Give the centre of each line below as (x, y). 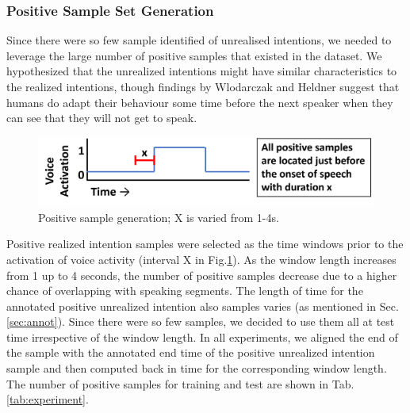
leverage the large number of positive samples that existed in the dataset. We (194, 55)
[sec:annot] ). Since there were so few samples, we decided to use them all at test (201, 321)
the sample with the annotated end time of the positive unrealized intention (191, 352)
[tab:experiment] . (48, 399)
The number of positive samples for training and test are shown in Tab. (180, 383)
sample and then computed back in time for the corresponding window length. (197, 368)
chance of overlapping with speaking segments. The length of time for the (185, 291)
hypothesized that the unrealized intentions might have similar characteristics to (202, 71)
